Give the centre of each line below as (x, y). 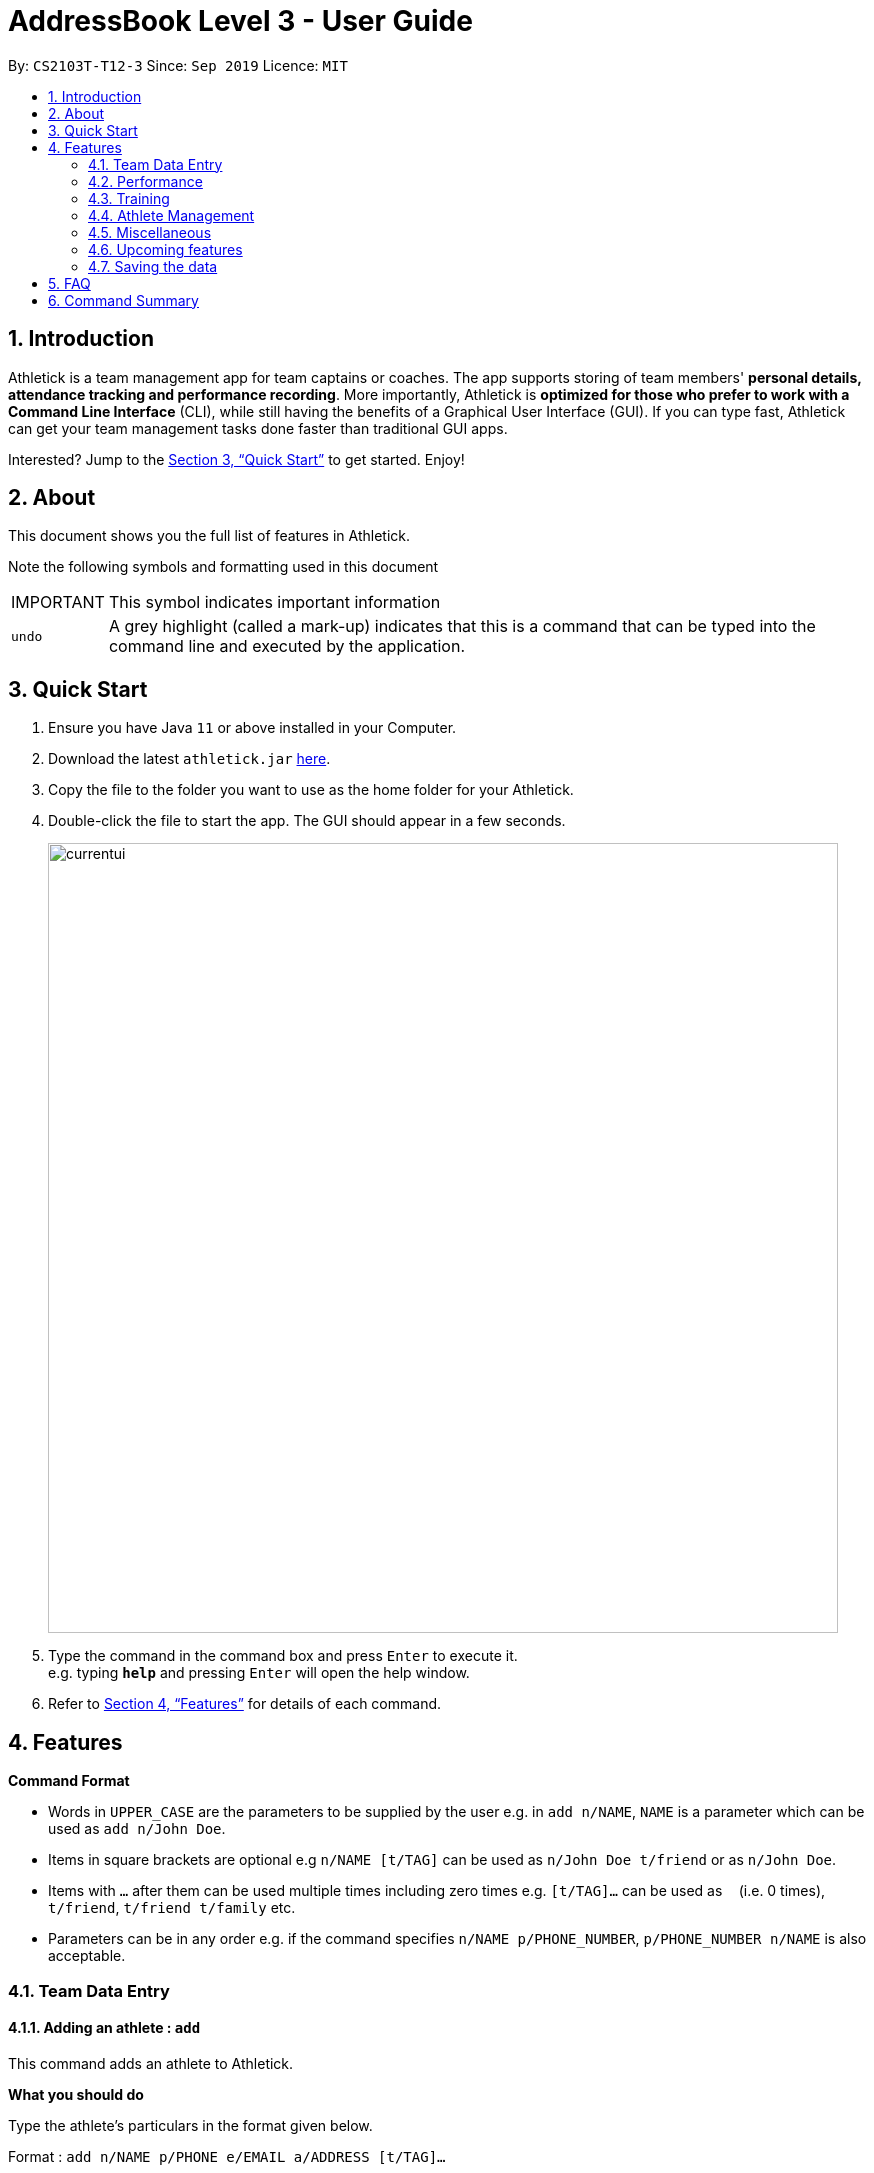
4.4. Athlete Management (171, 215)
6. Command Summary (123, 300)
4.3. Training (129, 198)
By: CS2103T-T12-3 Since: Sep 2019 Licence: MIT (178, 65)
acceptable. (87, 1956)
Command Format (69, 1781)
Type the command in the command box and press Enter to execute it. (283, 1656)
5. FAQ (69, 283)
